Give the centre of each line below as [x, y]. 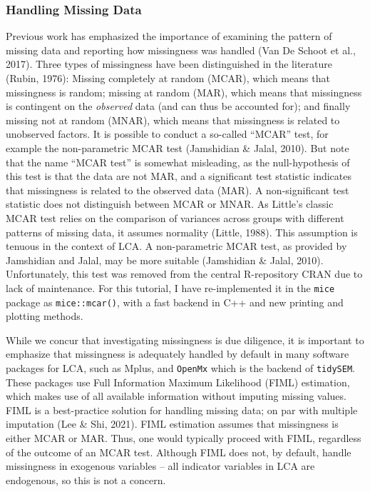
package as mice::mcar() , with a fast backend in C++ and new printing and [175, 302]
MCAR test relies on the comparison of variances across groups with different [175, 217]
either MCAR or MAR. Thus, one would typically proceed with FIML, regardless [184, 438]
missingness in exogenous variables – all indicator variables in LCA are [160, 466]
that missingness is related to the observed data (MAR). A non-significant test [178, 190]
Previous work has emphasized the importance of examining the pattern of [169, 36]
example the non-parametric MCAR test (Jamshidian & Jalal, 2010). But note [178, 147]
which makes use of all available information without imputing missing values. [176, 396]
